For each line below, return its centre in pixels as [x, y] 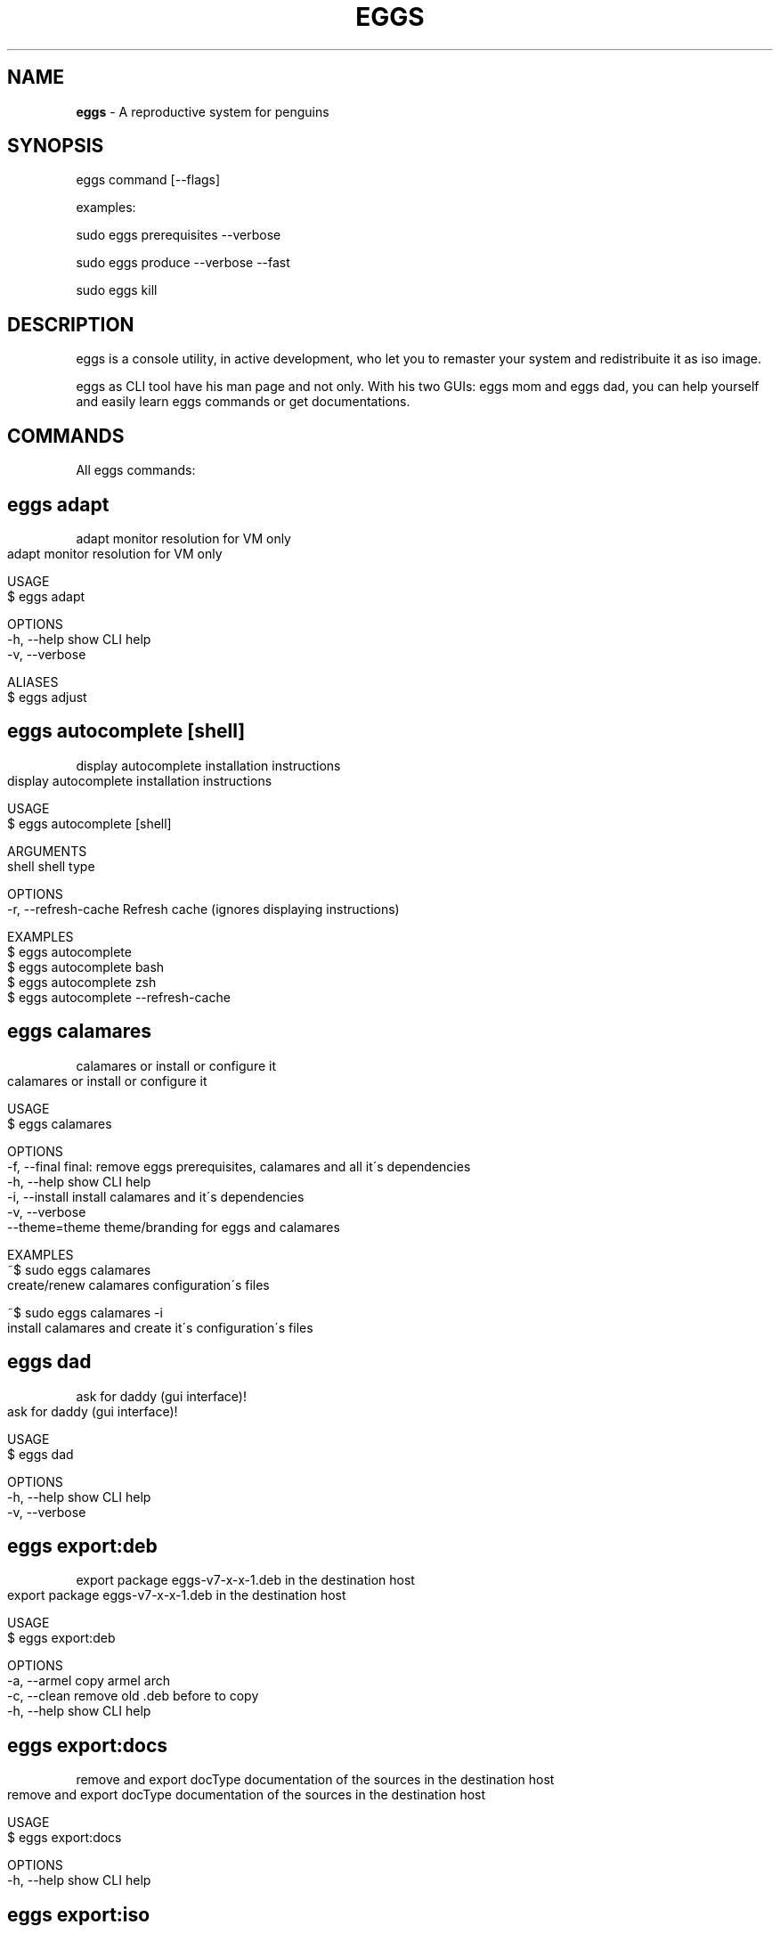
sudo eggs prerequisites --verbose [179, 235]
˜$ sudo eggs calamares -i [85, 1312]
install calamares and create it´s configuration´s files [160, 1327]
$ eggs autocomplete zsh [82, 982]
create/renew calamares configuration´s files [138, 1285]
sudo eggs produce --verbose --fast [183, 263]
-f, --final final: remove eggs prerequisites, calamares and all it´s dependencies [239, 1166]
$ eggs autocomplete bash [86, 966]
